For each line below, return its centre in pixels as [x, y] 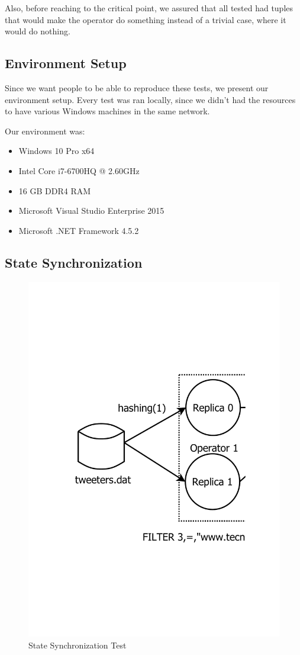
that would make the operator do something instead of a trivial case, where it [146, 19]
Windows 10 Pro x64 [57, 151]
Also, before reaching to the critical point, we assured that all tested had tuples [149, 8]
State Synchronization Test [78, 645]
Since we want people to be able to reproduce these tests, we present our [137, 87]
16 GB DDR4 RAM [55, 190]
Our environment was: [45, 131]
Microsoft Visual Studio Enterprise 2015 [91, 211]
